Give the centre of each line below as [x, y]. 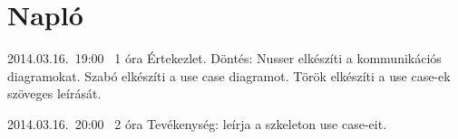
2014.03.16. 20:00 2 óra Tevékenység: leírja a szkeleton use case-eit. [197, 123]
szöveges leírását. [54, 93]
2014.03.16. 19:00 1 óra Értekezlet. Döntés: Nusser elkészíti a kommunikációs [224, 58]
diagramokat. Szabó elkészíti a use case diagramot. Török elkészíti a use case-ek [229, 75]
